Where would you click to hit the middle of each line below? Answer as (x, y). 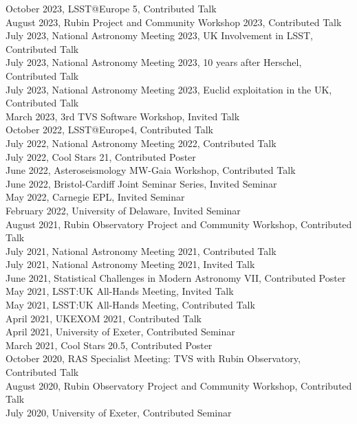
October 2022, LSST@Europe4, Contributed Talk (109, 130)
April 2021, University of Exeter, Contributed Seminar (120, 332)
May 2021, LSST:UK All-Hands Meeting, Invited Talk (120, 291)
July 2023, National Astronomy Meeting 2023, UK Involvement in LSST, (159, 35)
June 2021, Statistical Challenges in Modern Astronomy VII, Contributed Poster (176, 277)
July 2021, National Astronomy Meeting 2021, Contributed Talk (141, 250)
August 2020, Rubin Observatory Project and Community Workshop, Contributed (179, 385)
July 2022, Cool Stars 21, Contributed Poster (101, 156)
